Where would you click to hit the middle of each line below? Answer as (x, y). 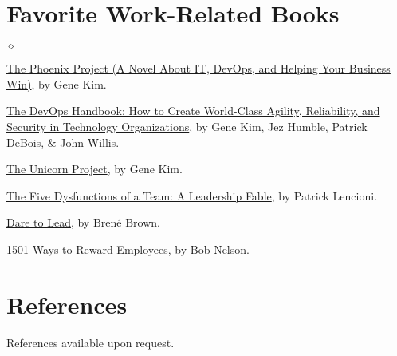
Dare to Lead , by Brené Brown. (83, 222)
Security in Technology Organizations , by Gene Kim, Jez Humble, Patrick (187, 126)
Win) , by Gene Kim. (57, 83)
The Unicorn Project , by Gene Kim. (94, 169)
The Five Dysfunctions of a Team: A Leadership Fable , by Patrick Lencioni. (192, 195)
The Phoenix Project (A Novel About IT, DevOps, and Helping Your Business (198, 68)
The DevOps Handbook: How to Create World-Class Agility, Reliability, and (193, 111)
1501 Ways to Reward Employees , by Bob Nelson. (128, 249)
